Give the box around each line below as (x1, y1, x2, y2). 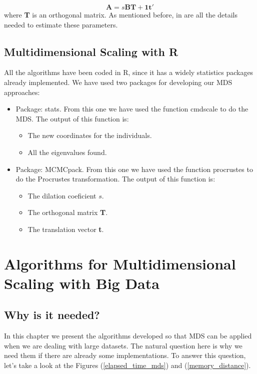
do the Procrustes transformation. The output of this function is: (15, 173, 215, 184)
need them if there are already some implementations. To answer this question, (4, 350, 246, 360)
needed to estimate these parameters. (4, 19, 118, 29)
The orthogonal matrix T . (27, 207, 108, 217)
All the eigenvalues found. (27, 146, 107, 157)
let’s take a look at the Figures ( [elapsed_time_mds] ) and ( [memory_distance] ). (4, 360, 251, 370)
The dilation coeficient (27, 190, 96, 200)
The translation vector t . (27, 223, 104, 234)
